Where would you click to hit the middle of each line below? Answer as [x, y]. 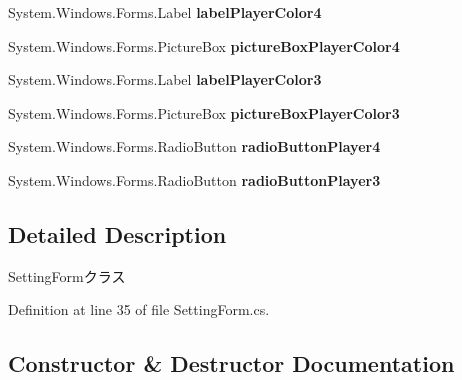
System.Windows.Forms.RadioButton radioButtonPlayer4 [194, 146]
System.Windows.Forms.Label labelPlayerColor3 [165, 79]
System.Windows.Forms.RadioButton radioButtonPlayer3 [194, 179]
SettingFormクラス [67, 275]
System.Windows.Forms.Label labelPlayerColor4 [165, 12]
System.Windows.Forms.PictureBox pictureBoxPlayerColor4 [204, 45]
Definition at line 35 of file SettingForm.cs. [139, 309]
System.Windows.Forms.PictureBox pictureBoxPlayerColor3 [204, 112]
